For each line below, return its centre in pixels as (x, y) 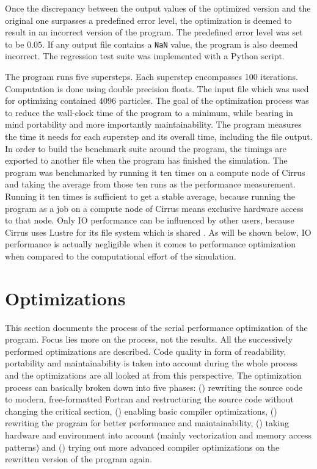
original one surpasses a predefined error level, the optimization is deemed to (148, 20)
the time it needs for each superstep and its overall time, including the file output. (159, 136)
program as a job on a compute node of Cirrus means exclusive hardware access (154, 208)
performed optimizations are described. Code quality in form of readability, (146, 351)
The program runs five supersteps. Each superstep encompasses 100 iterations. (151, 77)
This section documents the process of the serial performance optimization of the (156, 327)
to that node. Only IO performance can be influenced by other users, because (150, 220)
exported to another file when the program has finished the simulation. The (146, 160)
